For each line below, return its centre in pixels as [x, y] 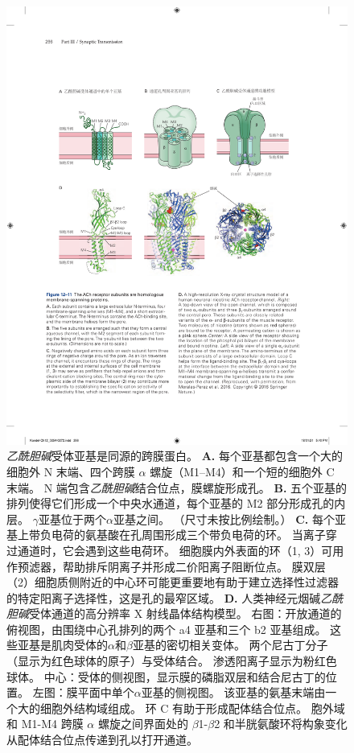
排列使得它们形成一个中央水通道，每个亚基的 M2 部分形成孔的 [171, 503]
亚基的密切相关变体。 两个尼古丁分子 [230, 645]
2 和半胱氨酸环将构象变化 [281, 724]
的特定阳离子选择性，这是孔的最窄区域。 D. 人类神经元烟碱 [164, 597]
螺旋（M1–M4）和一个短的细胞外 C [242, 471]
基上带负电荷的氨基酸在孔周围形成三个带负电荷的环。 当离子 [166, 535]
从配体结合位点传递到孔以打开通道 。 [102, 740]
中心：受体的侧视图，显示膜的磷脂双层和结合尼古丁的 [185, 676]
